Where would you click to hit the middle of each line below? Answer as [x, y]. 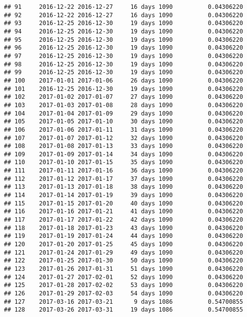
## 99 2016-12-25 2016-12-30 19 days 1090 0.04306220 [123, 72]
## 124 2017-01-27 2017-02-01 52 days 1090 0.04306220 [123, 277]
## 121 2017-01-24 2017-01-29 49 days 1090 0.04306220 [123, 252]
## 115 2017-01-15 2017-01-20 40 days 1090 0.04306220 [123, 203]
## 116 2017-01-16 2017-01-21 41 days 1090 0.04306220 [123, 212]
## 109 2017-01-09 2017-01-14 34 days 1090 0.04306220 [123, 154]
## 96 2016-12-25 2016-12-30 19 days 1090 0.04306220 [123, 48]
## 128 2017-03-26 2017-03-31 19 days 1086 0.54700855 [123, 310]
